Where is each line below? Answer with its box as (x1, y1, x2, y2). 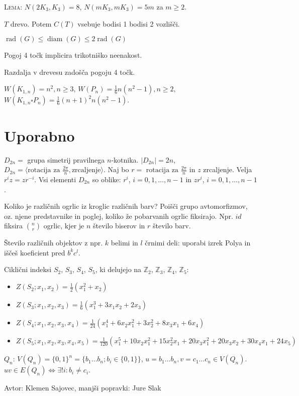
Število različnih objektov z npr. (4, 237, 103, 248)
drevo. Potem (10, 18, 52, 29)
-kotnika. (111, 154, 139, 165)
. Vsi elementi (34, 174, 76, 184)
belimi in (111, 237, 138, 248)
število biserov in (93, 220, 145, 231)
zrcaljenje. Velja (203, 164, 252, 175)
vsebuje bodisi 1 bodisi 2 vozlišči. (77, 18, 180, 29)
